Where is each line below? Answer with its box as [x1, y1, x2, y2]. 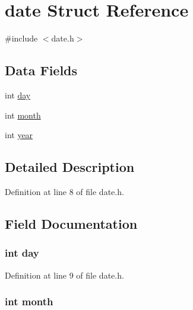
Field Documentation [5, 214, 138, 232]
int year [5, 129, 33, 141]
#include [5, 32, 38, 44]
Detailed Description [5, 158, 135, 176]
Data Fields [5, 61, 78, 79]
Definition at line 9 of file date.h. [5, 269, 124, 281]
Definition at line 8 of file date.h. [5, 185, 124, 197]
